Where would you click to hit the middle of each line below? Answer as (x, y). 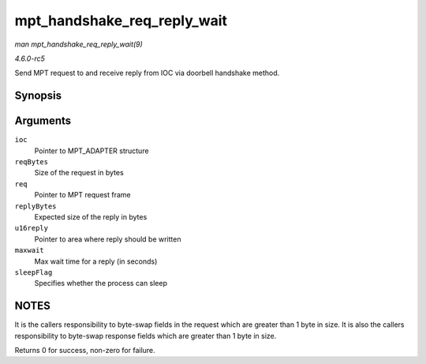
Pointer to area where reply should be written (108, 239)
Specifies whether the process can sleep (101, 283)
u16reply (32, 228)
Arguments (43, 121)
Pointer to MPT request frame (82, 195)
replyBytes (35, 206)
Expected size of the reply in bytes (91, 216)
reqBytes (32, 162)
